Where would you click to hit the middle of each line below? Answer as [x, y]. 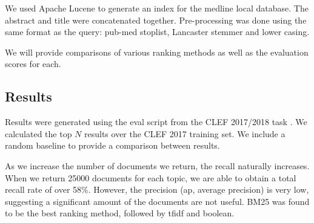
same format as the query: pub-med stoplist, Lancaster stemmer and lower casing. [157, 32]
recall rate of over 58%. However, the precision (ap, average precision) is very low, [157, 189]
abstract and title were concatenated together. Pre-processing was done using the [156, 20]
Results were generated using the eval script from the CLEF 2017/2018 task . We [156, 122]
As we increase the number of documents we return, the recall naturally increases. [157, 165]
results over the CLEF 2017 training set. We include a [185, 133]
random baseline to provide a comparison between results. [112, 145]
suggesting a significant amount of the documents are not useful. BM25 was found [157, 201]
